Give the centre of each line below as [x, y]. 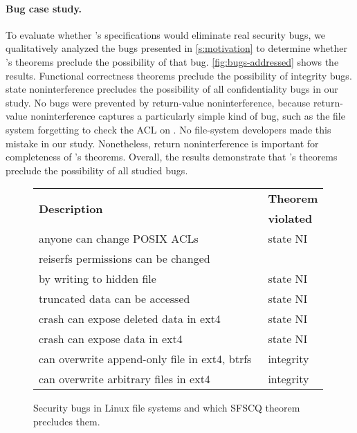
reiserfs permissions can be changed [125, 259]
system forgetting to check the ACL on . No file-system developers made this [168, 129]
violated [290, 219]
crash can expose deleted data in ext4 [130, 319]
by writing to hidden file [98, 279]
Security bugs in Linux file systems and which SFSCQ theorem [167, 408]
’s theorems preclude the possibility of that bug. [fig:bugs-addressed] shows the [172, 61]
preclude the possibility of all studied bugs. [97, 170]
